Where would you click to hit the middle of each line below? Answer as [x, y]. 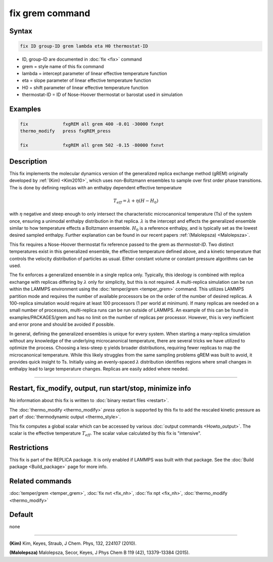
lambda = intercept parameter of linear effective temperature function [95, 73]
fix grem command [50, 13]
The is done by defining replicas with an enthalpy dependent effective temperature [96, 187]
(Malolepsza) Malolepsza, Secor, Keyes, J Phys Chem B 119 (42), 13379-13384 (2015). [100, 552]
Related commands [40, 481]
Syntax [21, 31]
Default [21, 515]
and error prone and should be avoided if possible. [62, 324]
